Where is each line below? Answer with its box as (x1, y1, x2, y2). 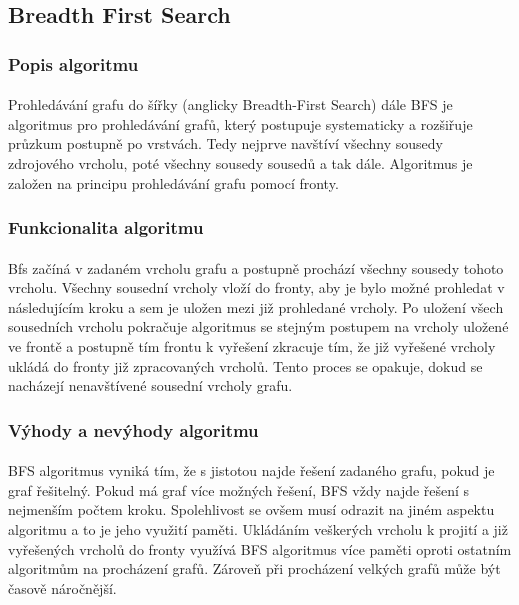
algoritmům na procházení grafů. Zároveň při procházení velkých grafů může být (8, 558, 501, 579)
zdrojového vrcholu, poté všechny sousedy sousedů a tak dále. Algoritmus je (8, 153, 473, 173)
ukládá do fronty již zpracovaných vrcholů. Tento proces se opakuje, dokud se (8, 355, 483, 376)
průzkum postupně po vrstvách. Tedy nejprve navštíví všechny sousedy (8, 133, 443, 154)
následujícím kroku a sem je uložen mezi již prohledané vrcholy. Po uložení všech (8, 296, 504, 317)
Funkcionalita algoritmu (8, 215, 204, 240)
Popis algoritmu (8, 51, 139, 76)
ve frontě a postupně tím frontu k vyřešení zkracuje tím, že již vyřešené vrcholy (8, 336, 496, 356)
